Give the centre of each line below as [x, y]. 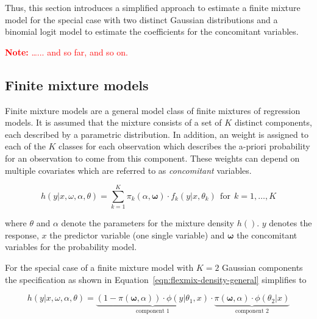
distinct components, [273, 122]
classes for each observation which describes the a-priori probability [184, 146]
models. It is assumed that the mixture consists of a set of [113, 122]
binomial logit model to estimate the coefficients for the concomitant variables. [152, 31]
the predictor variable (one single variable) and [137, 235]
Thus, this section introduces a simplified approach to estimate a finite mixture [153, 7]
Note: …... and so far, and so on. [66, 52]
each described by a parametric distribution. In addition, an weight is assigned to [157, 134]
